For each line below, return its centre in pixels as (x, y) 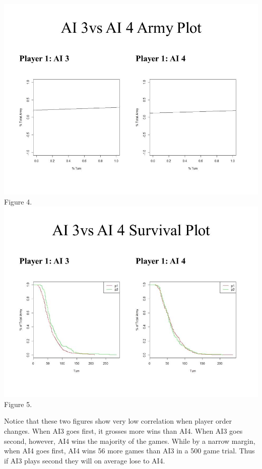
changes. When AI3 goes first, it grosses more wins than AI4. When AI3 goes (123, 430)
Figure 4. (18, 201)
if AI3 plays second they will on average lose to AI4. (85, 460)
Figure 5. (18, 404)
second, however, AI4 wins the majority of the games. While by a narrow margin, (130, 441)
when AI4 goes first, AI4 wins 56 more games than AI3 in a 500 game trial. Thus (129, 451)
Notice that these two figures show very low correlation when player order (118, 421)
